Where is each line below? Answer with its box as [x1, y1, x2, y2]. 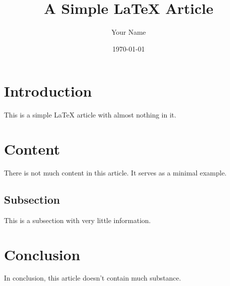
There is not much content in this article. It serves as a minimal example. [4, 167, 227, 177]
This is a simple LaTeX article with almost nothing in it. [4, 110, 177, 120]
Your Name [111, 27, 146, 37]
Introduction [4, 81, 92, 101]
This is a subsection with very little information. [4, 215, 151, 225]
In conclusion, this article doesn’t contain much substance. [4, 273, 181, 283]
